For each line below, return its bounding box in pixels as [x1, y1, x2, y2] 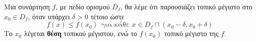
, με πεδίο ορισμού [55, 1, 110, 11]
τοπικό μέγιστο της [164, 28, 218, 39]
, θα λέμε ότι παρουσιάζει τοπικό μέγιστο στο [120, 1, 252, 11]
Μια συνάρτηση [4, 1, 50, 11]
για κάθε [101, 21, 130, 29]
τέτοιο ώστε [90, 11, 124, 21]
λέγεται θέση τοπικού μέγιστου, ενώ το [24, 28, 137, 39]
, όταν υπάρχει [27, 11, 70, 21]
